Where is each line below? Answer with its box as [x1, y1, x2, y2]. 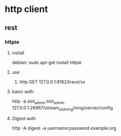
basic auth [11, 88, 34, 94]
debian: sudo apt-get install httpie [11, 59, 82, 65]
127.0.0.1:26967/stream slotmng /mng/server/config [11, 104, 113, 112]
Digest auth [11, 115, 36, 121]
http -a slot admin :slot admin [11, 98, 64, 105]
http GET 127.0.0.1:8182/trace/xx [19, 78, 85, 84]
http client [4, 3, 48, 15]
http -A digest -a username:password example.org [11, 125, 116, 131]
